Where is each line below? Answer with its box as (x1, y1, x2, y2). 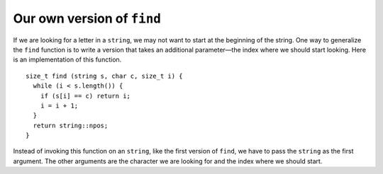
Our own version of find (13, 11, 161, 26)
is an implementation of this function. (13, 55, 122, 64)
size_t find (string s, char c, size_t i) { (26, 71, 184, 80)
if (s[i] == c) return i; (40, 92, 131, 100)
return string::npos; (33, 121, 109, 129)
